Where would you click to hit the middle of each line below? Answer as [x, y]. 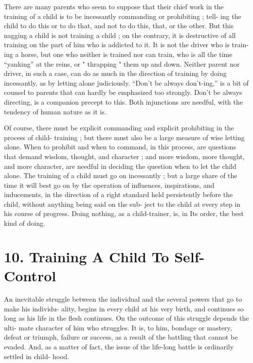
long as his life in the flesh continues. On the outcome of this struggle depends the [126, 318]
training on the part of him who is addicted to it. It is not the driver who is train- [126, 45]
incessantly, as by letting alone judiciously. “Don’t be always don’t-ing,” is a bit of [126, 82]
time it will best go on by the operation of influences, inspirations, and [109, 185]
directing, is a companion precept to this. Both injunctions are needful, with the [123, 101]
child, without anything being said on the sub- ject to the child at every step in [122, 204]
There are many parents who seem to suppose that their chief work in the [114, 6]
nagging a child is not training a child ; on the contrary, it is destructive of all [120, 35]
